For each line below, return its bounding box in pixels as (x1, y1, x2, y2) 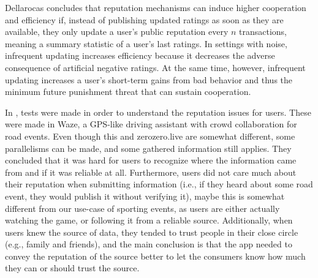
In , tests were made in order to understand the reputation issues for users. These (5, 105, 311, 118)
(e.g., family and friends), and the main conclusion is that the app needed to (5, 238, 292, 250)
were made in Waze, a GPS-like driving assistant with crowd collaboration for (5, 118, 297, 130)
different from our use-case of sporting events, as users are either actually (5, 201, 280, 214)
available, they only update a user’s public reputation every (5, 25, 229, 38)
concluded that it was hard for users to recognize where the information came (5, 154, 297, 167)
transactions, (239, 25, 287, 38)
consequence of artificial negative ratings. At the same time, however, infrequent (5, 61, 306, 73)
